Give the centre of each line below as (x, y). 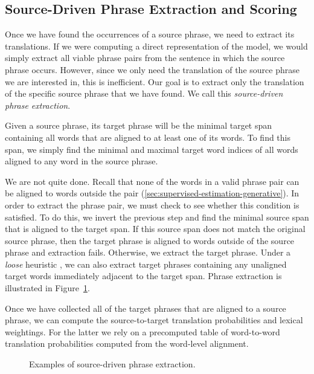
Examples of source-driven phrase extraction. (112, 364)
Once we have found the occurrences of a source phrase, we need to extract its (150, 34)
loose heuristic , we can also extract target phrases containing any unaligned (146, 264)
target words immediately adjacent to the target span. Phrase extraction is (143, 276)
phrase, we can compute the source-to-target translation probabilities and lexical (154, 320)
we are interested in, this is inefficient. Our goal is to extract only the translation (155, 81)
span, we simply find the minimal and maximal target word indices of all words (152, 149)
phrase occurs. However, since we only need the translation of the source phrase (152, 69)
